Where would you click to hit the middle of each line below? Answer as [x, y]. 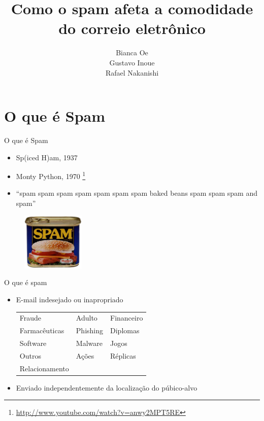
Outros [30, 355]
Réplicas [123, 355]
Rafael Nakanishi [132, 72]
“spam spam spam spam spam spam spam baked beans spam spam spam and [137, 193]
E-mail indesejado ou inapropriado [70, 300]
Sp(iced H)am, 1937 [47, 157]
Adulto [87, 318]
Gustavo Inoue [132, 62]
